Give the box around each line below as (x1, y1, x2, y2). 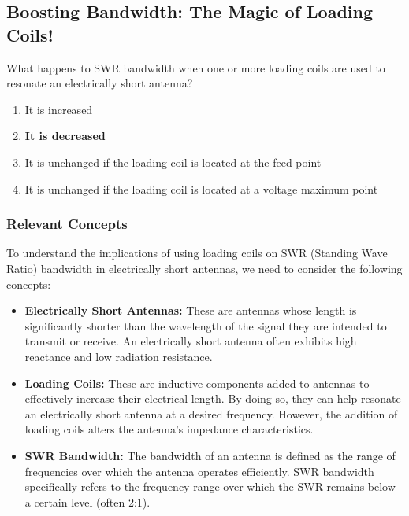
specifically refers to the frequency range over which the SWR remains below (24, 478, 396, 495)
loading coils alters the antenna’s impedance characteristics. (24, 421, 314, 437)
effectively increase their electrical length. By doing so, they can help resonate (24, 390, 401, 407)
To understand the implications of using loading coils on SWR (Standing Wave (6, 245, 388, 261)
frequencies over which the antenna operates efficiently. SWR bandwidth (24, 463, 374, 479)
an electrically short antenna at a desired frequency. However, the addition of (24, 405, 398, 422)
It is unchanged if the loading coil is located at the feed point (24, 153, 322, 170)
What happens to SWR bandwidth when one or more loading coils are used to (6, 59, 385, 76)
